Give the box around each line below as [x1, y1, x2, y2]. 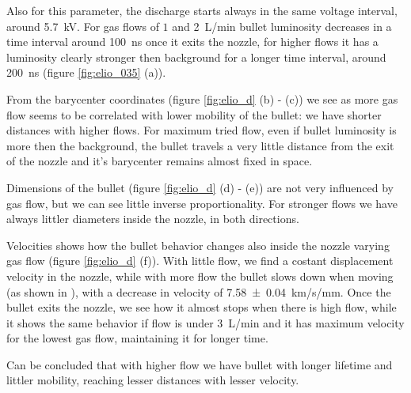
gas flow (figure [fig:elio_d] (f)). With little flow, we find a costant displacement [6, 252, 394, 269]
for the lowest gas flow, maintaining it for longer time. [6, 330, 268, 346]
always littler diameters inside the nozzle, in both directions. [6, 210, 299, 227]
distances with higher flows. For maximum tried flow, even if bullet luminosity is [6, 122, 397, 138]
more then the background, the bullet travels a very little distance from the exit [6, 137, 394, 153]
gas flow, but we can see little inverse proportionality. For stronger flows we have [6, 195, 398, 211]
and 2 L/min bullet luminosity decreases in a [172, 17, 392, 34]
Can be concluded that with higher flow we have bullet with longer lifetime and [6, 356, 393, 372]
